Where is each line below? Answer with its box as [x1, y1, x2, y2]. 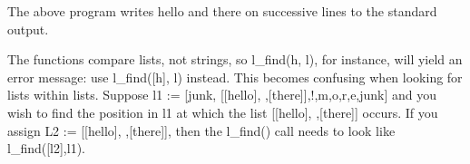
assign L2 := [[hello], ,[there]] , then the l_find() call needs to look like [7, 121, 396, 140]
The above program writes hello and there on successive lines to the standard [7, 2, 437, 20]
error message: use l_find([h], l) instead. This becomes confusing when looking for [7, 67, 463, 86]
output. [7, 19, 49, 38]
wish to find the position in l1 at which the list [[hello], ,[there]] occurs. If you [7, 102, 438, 121]
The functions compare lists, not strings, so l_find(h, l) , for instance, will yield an [7, 50, 463, 69]
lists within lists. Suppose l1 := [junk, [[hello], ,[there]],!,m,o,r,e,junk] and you [7, 85, 437, 104]
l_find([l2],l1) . [7, 139, 86, 158]
